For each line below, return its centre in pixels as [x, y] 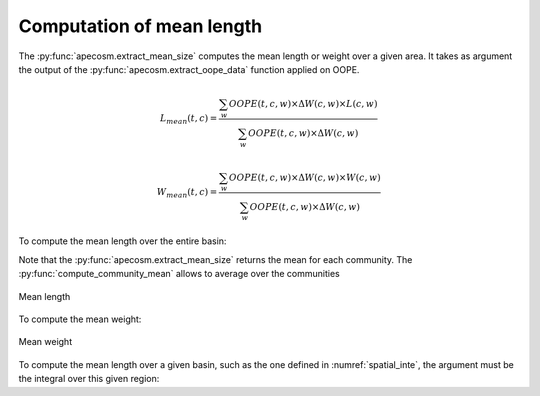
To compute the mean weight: [80, 319]
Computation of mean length [140, 26]
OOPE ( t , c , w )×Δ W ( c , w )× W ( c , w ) [304, 177]
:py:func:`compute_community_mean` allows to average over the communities [179, 274]
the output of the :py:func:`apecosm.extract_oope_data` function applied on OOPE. [189, 69]
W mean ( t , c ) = [187, 193]
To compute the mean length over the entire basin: [122, 241]
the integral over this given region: [89, 379]
